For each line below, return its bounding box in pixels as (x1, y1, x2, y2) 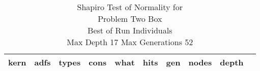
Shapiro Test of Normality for (77, 1, 183, 13)
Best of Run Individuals (88, 24, 172, 36)
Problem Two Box (98, 13, 162, 24)
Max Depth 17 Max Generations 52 (67, 36, 193, 48)
